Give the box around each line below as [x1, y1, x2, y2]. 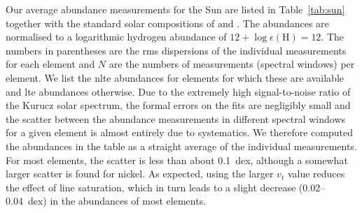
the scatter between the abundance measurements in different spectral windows [6, 111, 346, 126]
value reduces [287, 166, 345, 181]
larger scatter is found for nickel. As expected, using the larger [6, 166, 274, 181]
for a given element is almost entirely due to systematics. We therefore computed [6, 125, 353, 140]
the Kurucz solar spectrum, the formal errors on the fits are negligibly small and [6, 98, 351, 112]
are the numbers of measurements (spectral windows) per [109, 57, 355, 71]
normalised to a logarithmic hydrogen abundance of [6, 29, 227, 44]
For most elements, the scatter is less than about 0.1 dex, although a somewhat [6, 152, 348, 167]
